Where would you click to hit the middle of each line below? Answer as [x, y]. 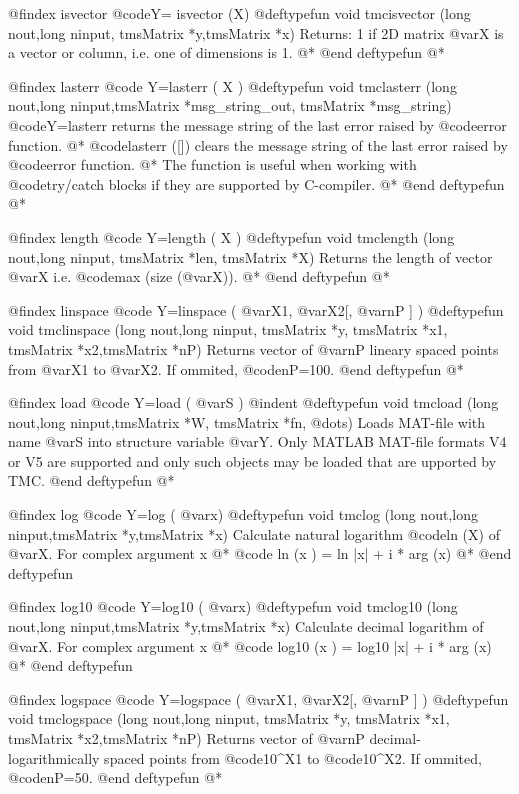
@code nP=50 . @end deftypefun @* [115, 777]
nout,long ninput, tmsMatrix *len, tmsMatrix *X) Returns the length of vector [250, 256]
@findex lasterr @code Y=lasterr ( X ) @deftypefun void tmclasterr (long [232, 85]
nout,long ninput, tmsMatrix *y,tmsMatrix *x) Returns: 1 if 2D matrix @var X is [256, 32]
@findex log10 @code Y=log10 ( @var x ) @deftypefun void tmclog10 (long [233, 606]
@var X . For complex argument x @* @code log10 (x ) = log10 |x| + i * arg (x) [250, 645]
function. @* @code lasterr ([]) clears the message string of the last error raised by [258, 144]
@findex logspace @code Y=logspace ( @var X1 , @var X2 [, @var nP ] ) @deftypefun [258, 698]
